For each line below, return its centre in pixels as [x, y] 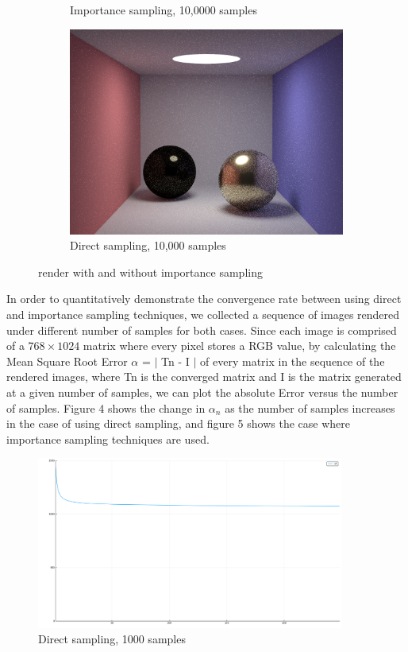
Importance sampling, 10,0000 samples [164, 10]
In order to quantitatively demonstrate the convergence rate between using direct [204, 299]
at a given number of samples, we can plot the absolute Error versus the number [202, 392]
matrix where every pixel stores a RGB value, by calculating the [239, 345]
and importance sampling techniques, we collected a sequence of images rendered [203, 314]
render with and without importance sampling [150, 272]
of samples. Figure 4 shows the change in [106, 407]
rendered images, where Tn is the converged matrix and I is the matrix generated [204, 376]
